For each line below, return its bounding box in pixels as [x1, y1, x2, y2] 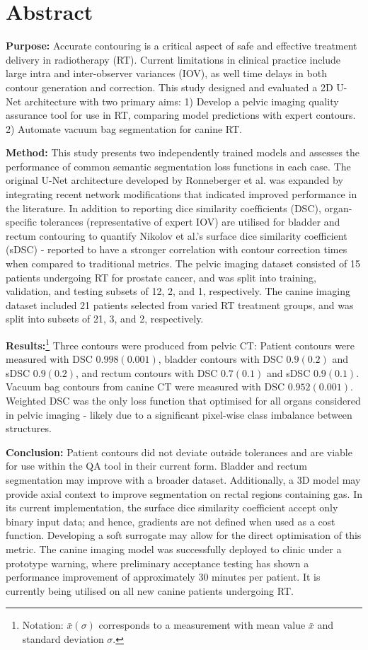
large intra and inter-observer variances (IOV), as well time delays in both [6, 66, 327, 81]
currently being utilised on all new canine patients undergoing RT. [6, 583, 294, 598]
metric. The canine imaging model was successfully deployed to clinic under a [6, 541, 342, 556]
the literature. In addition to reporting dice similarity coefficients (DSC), [6, 200, 321, 215]
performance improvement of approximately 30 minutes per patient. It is [6, 569, 321, 584]
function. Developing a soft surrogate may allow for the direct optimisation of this [6, 528, 362, 542]
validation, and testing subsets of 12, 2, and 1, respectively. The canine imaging [6, 284, 350, 298]
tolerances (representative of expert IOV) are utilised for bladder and [40, 214, 340, 229]
